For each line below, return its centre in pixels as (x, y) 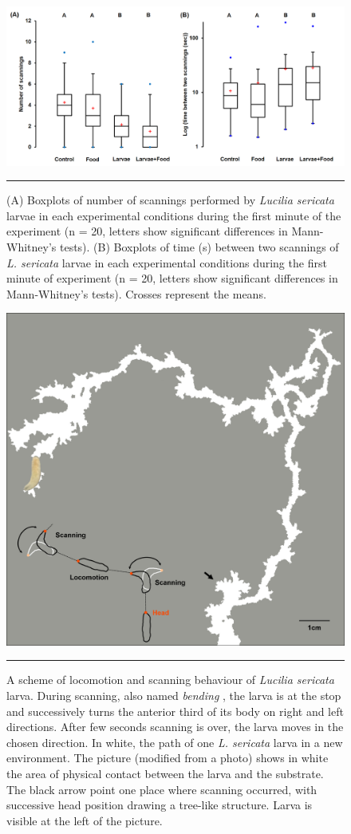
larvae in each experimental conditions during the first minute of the (174, 215)
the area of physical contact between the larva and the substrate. (165, 774)
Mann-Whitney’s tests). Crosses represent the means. (136, 293)
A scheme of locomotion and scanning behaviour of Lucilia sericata (170, 680)
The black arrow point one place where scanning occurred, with (162, 789)
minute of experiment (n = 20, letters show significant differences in (172, 278)
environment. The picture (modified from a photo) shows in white (168, 758)
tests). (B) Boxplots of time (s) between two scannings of (199, 246)
